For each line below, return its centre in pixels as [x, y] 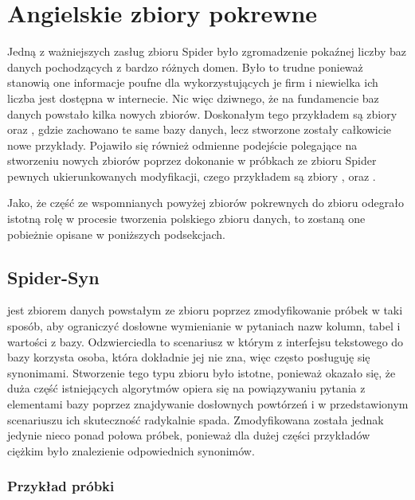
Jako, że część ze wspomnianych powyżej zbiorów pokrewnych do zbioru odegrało [206, 203]
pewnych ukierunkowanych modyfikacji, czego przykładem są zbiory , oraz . [192, 176]
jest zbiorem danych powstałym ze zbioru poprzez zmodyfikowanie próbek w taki [205, 310]
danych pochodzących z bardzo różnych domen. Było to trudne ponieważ [185, 66]
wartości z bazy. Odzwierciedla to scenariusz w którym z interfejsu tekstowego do [206, 341]
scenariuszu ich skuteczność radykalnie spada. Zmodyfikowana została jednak [196, 419]
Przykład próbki [61, 486]
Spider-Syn [53, 277]
